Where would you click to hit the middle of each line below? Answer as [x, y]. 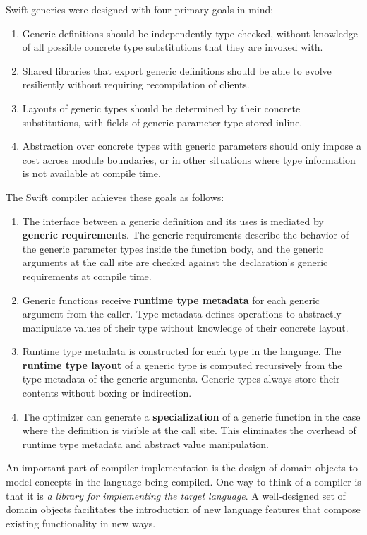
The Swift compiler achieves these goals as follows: [115, 197]
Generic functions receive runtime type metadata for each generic [171, 300]
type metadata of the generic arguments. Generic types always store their [181, 379]
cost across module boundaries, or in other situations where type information [189, 159]
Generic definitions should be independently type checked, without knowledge [190, 33]
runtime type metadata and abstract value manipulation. [145, 444]
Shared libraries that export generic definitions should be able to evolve [177, 70]
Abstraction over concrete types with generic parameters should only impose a [192, 146]
